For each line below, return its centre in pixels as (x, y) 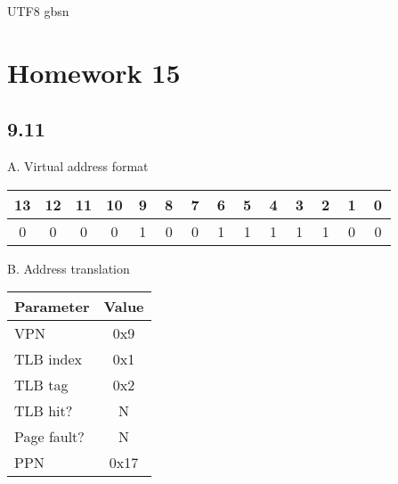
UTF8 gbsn (38, 11)
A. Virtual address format (78, 166)
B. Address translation (69, 268)
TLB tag (41, 385)
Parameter (52, 307)
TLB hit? (44, 411)
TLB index (49, 359)
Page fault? (49, 437)
